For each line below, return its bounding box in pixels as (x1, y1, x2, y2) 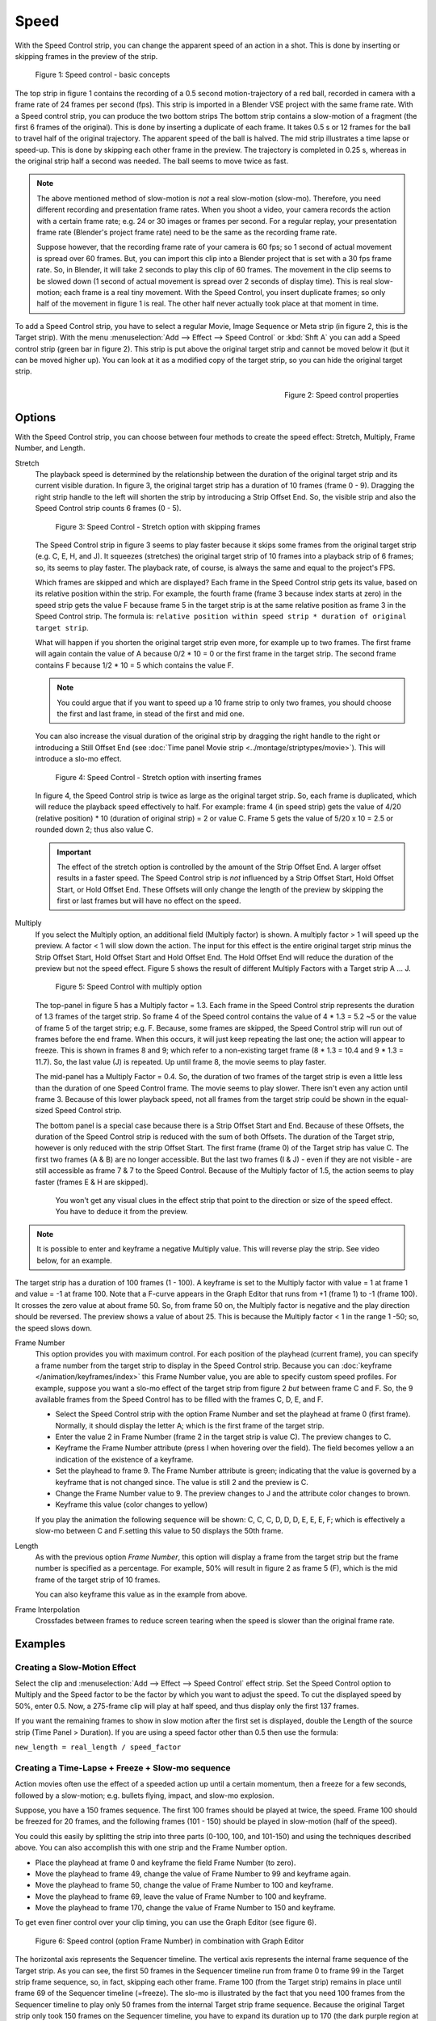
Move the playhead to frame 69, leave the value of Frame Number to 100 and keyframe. (35, 1892, 327, 1901)
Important (57, 847, 92, 857)
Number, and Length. (15, 443, 86, 453)
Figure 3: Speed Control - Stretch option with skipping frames (55, 521, 261, 531)
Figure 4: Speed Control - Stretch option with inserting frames (55, 772, 262, 782)
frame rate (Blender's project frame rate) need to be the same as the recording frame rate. (36, 227, 337, 238)
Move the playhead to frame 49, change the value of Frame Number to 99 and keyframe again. (35, 1868, 351, 1879)
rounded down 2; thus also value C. (35, 825, 153, 834)
